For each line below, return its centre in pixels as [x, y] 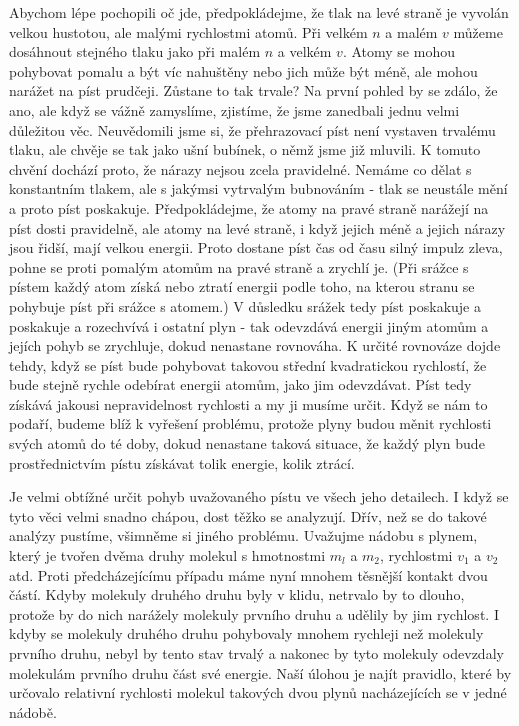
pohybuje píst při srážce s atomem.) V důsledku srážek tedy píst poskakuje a [245, 305]
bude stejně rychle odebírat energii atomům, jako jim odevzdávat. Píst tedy [240, 384]
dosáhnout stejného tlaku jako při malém [135, 51]
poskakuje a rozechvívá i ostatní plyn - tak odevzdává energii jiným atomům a [249, 325]
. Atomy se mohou [398, 51]
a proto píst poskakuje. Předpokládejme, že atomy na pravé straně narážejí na [249, 207]
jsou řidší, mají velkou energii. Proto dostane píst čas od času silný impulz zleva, [256, 247]
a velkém [304, 51]
